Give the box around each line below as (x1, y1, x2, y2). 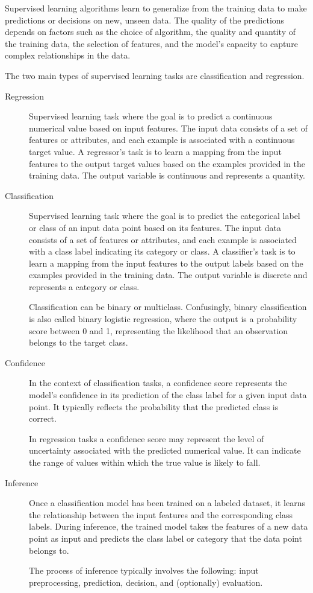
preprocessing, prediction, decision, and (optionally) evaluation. (29, 576, 263, 588)
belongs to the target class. (29, 336, 128, 349)
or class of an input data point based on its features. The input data (29, 221, 281, 233)
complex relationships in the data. (5, 49, 131, 62)
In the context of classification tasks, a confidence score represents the (29, 376, 287, 389)
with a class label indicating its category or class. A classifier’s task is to (29, 245, 296, 258)
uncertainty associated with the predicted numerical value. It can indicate (29, 444, 301, 457)
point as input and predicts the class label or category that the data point (29, 531, 302, 544)
